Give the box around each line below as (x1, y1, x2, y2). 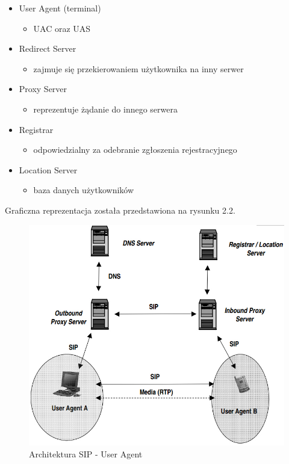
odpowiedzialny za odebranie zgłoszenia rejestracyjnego (33, 143, 237, 156)
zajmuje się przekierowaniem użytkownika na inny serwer (33, 62, 244, 75)
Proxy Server (19, 82, 67, 95)
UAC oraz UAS (33, 22, 91, 34)
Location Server (19, 163, 78, 176)
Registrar (19, 123, 54, 135)
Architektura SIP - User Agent (29, 447, 143, 460)
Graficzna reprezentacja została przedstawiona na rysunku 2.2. (5, 203, 235, 216)
